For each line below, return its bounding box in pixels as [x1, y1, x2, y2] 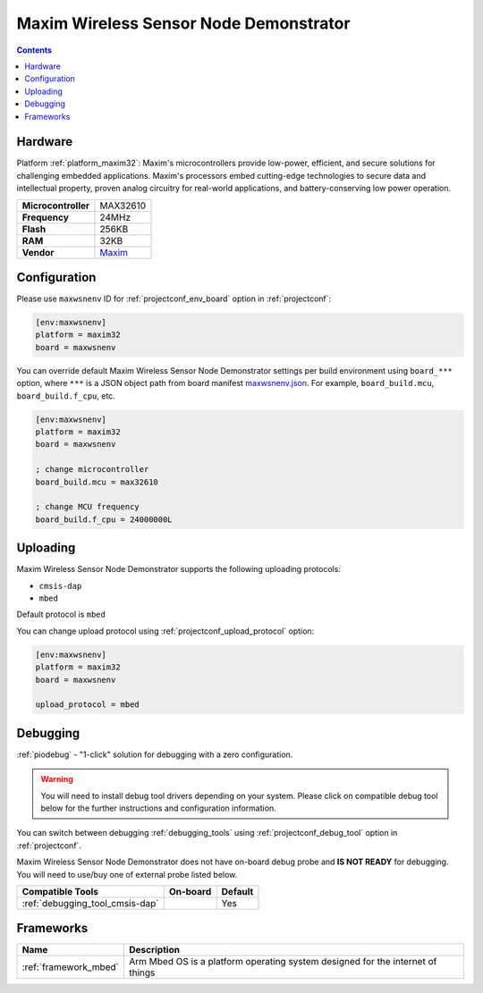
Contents [16, 45, 53, 55]
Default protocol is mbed [16, 609, 106, 620]
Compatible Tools [21, 885, 98, 897]
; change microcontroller [35, 465, 149, 475]
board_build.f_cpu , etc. [16, 390, 115, 401]
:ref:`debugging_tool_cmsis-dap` [21, 896, 160, 909]
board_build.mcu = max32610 [35, 476, 158, 487]
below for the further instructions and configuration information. [40, 803, 276, 813]
